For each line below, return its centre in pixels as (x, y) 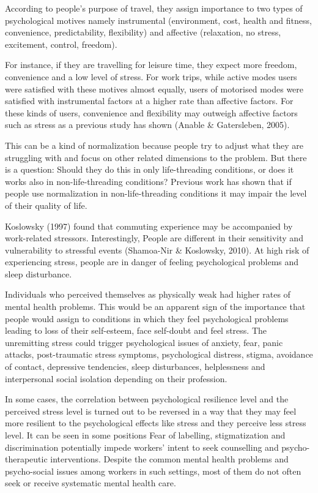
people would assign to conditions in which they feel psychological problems (147, 318)
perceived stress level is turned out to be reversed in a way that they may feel (151, 411)
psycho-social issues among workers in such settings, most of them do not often (153, 471)
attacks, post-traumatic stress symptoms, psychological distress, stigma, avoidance (159, 354)
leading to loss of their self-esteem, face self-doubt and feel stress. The (136, 330)
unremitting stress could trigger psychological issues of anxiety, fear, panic (144, 342)
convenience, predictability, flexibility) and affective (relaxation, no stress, (143, 32)
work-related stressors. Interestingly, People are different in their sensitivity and (154, 238)
